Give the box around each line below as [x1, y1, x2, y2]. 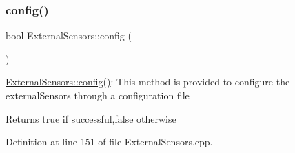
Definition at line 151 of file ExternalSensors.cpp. [6, 134, 213, 149]
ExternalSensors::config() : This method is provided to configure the [6, 74, 290, 89]
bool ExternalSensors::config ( [6, 28, 132, 43]
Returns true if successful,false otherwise [6, 111, 176, 125]
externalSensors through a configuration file [6, 88, 190, 102]
